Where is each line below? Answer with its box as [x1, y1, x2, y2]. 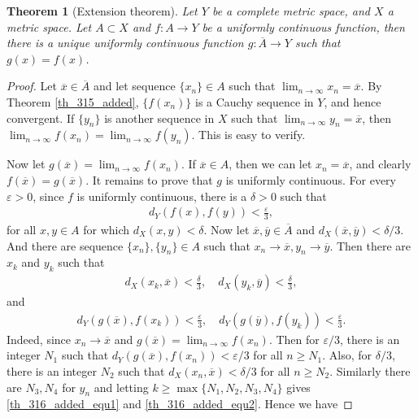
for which [83, 221, 130, 237]
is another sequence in [104, 109, 215, 126]
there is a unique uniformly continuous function [7, 34, 244, 51]
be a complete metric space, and [211, 2, 371, 19]
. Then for [268, 330, 320, 347]
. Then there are [329, 237, 411, 254]
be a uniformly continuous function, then [202, 18, 405, 35]
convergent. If [7, 109, 75, 126]
